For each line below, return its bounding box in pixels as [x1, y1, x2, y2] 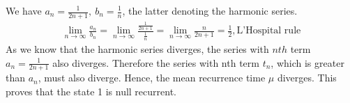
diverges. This [277, 70, 337, 85]
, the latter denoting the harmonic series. [122, 3, 298, 17]
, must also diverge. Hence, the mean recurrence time [38, 70, 266, 85]
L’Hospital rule [236, 26, 301, 36]
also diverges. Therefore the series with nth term [52, 55, 259, 70]
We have [6, 3, 42, 17]
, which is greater [271, 55, 344, 70]
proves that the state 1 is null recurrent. [6, 84, 176, 98]
